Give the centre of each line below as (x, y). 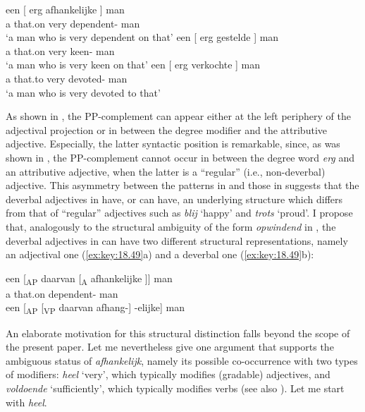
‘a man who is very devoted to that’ (83, 92)
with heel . (26, 402)
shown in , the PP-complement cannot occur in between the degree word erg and (180, 157)
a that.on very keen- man (60, 50)
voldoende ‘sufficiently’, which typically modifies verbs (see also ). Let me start (175, 388)
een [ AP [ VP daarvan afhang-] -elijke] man (95, 308)
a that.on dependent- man (62, 293)
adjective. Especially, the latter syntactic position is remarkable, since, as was (173, 144)
